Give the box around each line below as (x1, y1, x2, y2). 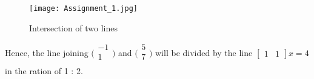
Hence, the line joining (5, 46, 89, 58)
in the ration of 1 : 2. (5, 65, 83, 77)
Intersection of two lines (29, 21, 118, 34)
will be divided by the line (155, 46, 253, 58)
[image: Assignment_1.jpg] (29, 4, 138, 13)
